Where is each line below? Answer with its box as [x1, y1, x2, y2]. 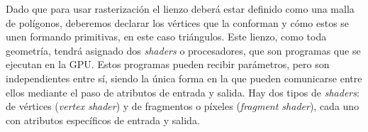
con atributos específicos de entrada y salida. [6, 112, 200, 127]
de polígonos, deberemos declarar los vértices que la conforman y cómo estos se [6, 15, 350, 30]
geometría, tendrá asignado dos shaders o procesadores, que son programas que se [6, 43, 361, 57]
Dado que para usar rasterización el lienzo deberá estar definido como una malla [6, 1, 355, 16]
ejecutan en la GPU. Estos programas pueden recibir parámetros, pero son [6, 57, 330, 72]
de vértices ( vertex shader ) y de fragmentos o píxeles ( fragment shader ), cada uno [6, 99, 359, 114]
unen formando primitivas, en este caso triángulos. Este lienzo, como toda [6, 29, 327, 44]
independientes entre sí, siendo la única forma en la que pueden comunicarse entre [6, 70, 362, 85]
